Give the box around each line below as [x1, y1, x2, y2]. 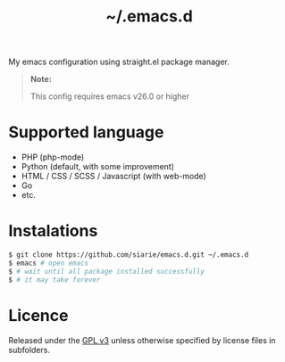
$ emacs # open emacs [8, 259, 89, 267]
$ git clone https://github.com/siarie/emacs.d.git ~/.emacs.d [8, 251, 249, 259]
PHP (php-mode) [21, 152, 85, 162]
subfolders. [8, 344, 51, 355]
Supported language [8, 122, 164, 143]
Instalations [8, 221, 98, 242]
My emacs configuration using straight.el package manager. [8, 56, 230, 68]
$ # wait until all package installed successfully [8, 267, 205, 276]
